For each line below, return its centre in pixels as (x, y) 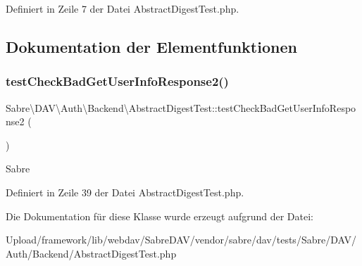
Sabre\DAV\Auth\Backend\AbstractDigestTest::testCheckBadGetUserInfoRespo (181, 107)
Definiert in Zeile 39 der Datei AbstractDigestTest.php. (125, 192)
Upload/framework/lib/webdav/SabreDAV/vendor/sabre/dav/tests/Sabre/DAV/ (181, 240)
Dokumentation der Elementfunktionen (151, 46)
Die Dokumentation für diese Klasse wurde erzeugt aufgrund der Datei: (160, 216)
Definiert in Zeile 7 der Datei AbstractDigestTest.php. (123, 8)
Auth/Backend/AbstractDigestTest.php (91, 253)
